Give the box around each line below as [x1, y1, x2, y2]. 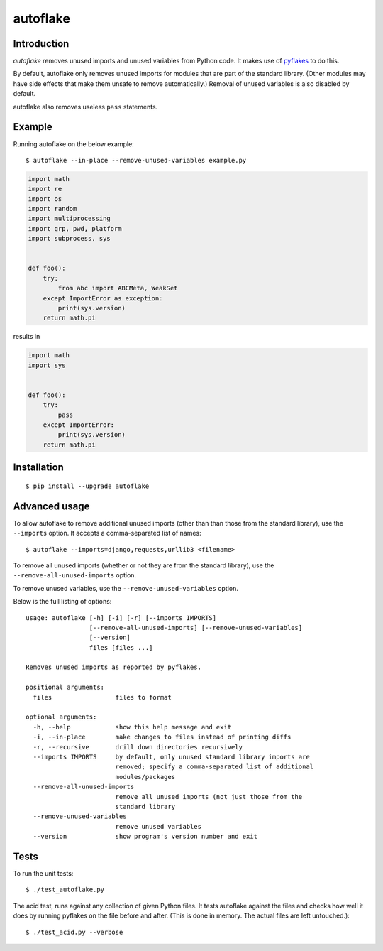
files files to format [33, 693, 172, 701]
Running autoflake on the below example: [13, 139, 134, 148]
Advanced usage [13, 500, 90, 512]
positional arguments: [26, 683, 105, 692]
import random [28, 205, 77, 213]
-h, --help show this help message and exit [33, 723, 232, 731]
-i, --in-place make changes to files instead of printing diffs [33, 733, 292, 741]
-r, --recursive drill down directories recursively [33, 743, 243, 751]
